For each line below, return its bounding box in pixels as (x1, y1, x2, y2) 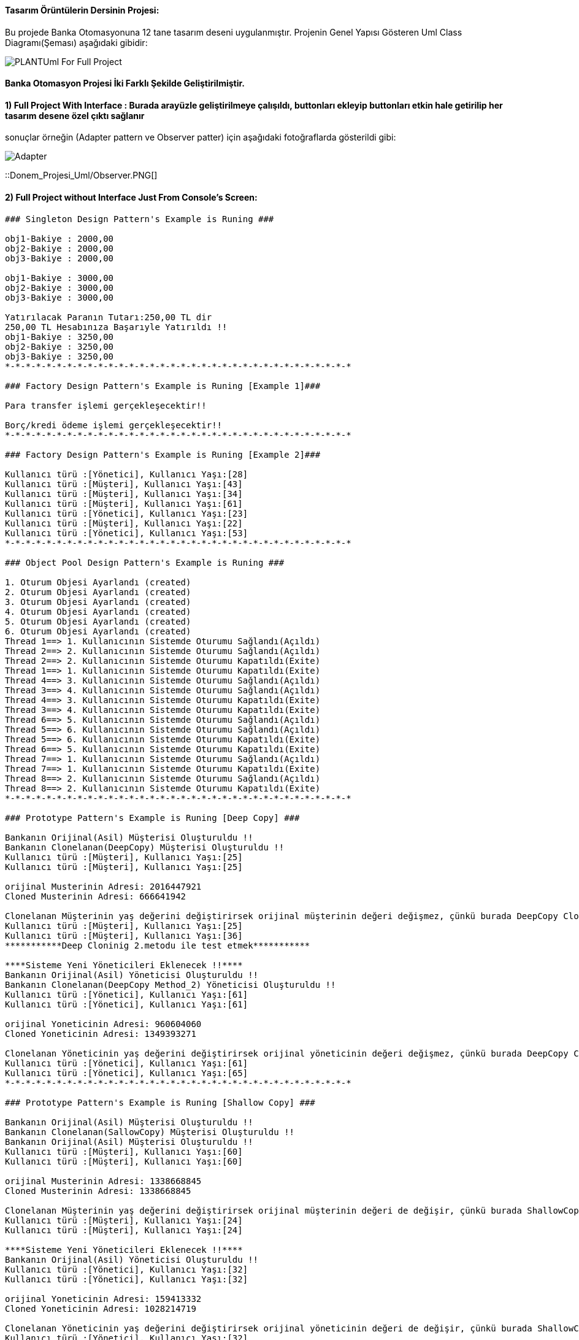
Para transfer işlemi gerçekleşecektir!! (5, 400, 207, 410)
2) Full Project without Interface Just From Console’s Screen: (5, 192, 258, 203)
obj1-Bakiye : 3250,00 (5, 331, 114, 342)
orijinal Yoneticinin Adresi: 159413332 (5, 1293, 202, 1304)
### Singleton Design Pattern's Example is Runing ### (5, 214, 274, 224)
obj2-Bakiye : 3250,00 (5, 341, 114, 352)
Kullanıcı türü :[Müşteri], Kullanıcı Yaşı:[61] (5, 498, 243, 509)
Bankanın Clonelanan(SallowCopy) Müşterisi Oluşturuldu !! (5, 1126, 295, 1137)
